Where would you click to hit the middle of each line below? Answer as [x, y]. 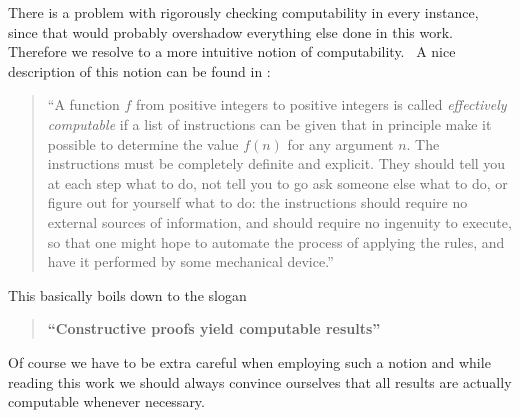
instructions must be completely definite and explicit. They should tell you [276, 163]
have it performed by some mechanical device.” [190, 261]
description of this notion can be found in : [139, 70]
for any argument [340, 143]
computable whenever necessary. [106, 401]
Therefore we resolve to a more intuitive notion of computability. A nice [232, 51]
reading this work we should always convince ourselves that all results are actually [260, 381]
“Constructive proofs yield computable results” [214, 328]
